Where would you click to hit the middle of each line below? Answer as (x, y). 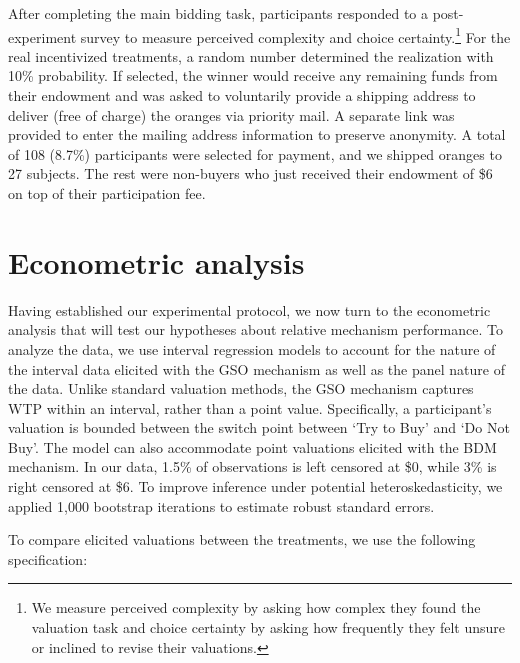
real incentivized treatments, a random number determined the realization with (251, 55)
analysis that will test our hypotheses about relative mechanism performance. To (255, 329)
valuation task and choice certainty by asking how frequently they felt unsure (268, 627)
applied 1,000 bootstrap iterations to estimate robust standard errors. (221, 505)
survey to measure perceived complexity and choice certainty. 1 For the (295, 35)
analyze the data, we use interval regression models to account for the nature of (252, 348)
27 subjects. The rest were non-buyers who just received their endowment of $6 (250, 173)
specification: (48, 558)
